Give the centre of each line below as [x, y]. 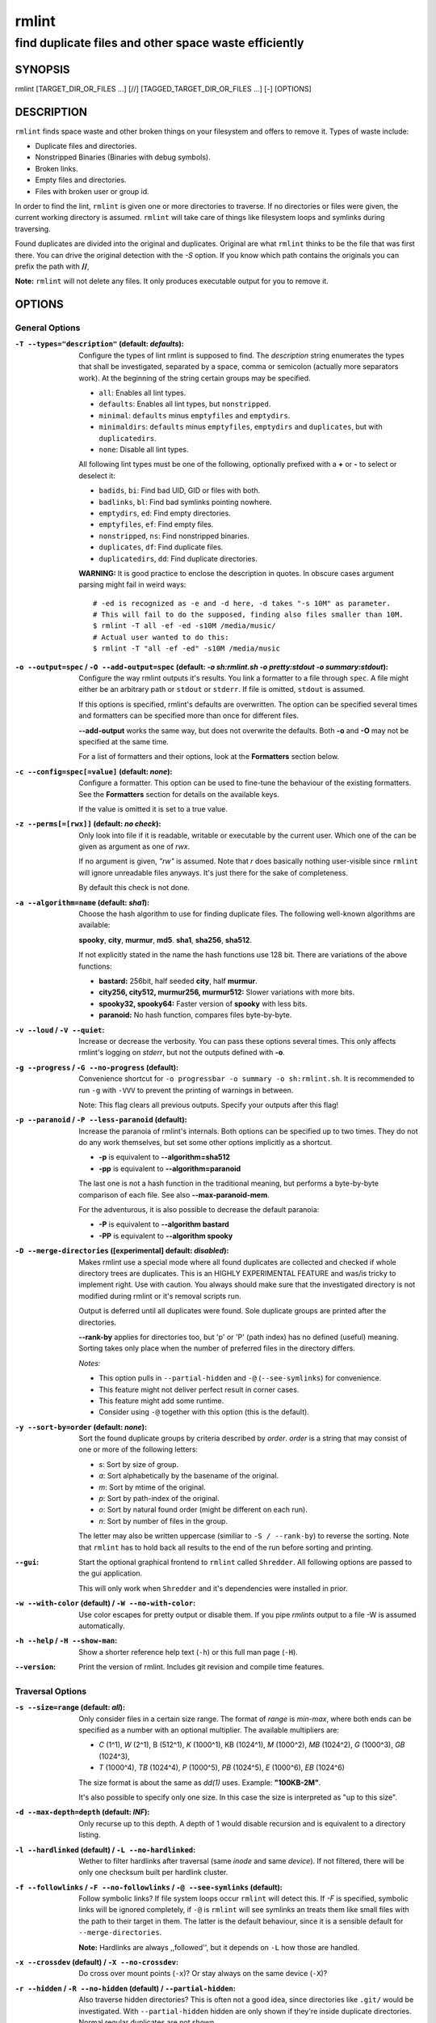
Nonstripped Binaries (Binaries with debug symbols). [123, 157]
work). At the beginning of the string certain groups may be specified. [195, 378]
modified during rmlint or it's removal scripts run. [160, 1296]
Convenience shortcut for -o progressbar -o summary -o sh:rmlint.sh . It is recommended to [247, 1079]
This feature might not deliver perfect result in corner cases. [199, 1389]
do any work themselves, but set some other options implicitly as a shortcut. [205, 1143]
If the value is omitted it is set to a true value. [153, 808]
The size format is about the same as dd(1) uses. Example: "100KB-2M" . [200, 1782]
